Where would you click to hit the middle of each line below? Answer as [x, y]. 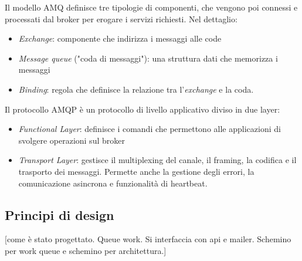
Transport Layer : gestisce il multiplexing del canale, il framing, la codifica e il [157, 160]
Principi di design [60, 214]
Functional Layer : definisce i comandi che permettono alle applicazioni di [150, 129]
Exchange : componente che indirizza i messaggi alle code [120, 38]
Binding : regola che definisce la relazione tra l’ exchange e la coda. [136, 89]
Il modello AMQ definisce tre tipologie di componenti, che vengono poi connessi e [151, 7]
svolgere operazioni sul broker [72, 140]
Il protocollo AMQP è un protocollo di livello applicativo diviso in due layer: [142, 109]
